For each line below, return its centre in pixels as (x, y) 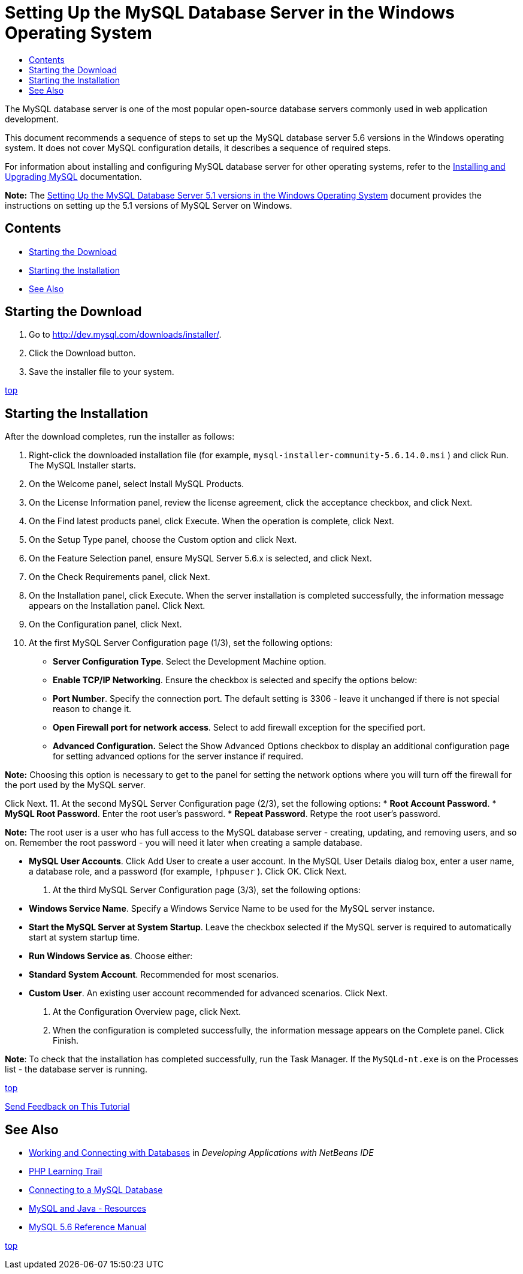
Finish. (66, 1041)
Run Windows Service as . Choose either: (111, 956)
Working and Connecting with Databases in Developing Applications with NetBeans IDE (201, 1153)
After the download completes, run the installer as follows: (120, 437)
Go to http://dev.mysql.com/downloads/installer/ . (125, 335)
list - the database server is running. (76, 1069)
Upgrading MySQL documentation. (73, 176)
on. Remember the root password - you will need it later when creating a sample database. (184, 843)
